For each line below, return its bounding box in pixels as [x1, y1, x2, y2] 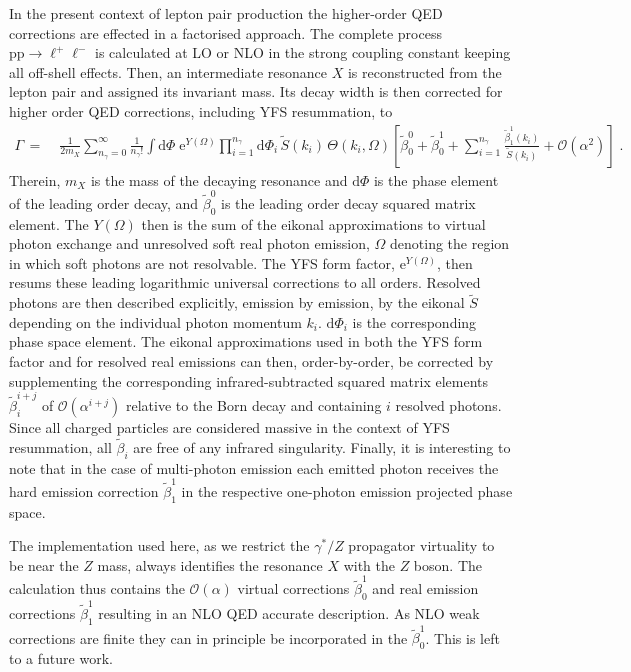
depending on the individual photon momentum [9, 311, 302, 332]
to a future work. [9, 648, 113, 669]
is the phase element [373, 169, 499, 190]
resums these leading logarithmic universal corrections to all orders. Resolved [9, 272, 481, 293]
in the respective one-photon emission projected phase [181, 480, 513, 501]
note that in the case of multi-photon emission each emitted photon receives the [9, 457, 499, 478]
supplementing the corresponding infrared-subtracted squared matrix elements [9, 370, 489, 391]
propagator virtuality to [348, 535, 495, 556]
